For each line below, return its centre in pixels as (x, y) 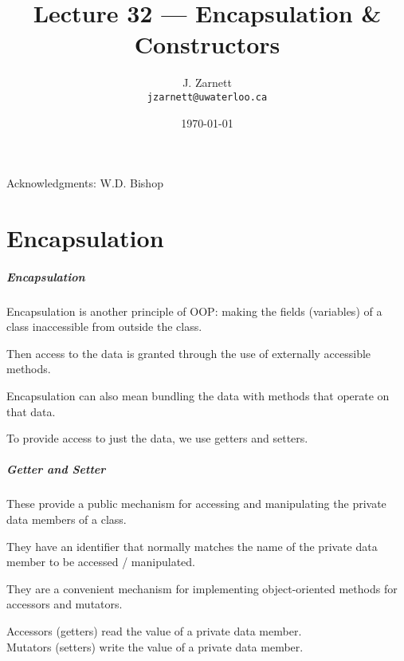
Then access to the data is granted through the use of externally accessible (189, 353)
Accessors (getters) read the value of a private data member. (154, 630)
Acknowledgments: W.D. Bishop (85, 183)
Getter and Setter (56, 469)
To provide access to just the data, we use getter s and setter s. (157, 438)
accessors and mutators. (65, 604)
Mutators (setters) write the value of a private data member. (155, 646)
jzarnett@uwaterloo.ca (207, 97)
